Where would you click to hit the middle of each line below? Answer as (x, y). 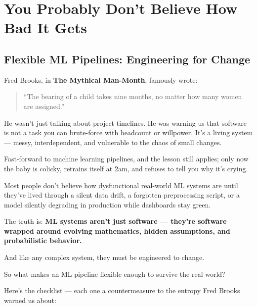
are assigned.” (44, 106)
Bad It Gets (45, 27)
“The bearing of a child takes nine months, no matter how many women (133, 96)
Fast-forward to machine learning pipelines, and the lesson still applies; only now (126, 159)
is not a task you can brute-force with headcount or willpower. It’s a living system (128, 132)
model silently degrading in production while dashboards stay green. (107, 204)
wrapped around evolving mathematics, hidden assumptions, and (117, 230)
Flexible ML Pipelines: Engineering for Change (127, 59)
